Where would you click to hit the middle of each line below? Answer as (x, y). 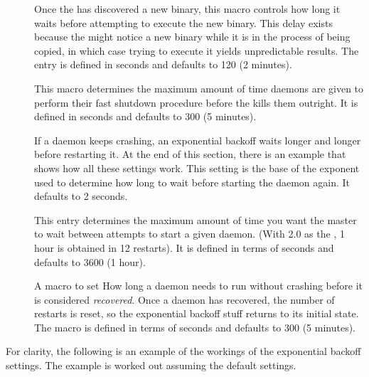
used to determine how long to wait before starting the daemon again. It (192, 182)
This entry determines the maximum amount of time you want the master (196, 219)
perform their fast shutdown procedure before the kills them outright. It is (196, 102)
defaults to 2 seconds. (81, 196)
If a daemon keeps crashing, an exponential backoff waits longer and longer (198, 140)
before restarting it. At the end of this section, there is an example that (190, 154)
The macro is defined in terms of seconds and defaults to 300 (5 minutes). (195, 327)
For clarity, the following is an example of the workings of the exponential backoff (183, 351)
